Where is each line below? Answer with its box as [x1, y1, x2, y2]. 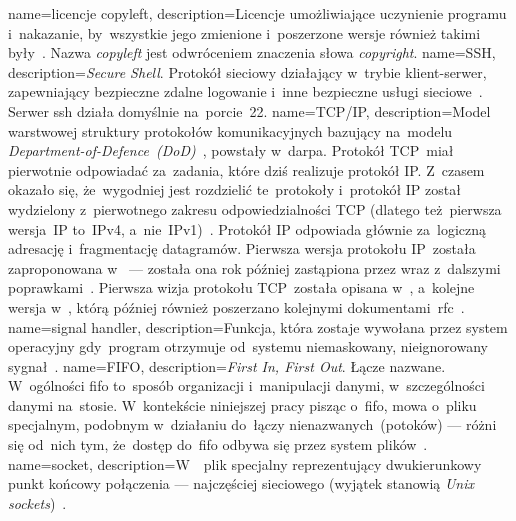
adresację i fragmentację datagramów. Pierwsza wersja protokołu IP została [8, 238, 476, 259]
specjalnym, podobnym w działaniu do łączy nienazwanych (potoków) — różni [8, 414, 497, 435]
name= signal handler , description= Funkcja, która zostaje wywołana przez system [8, 316, 508, 337]
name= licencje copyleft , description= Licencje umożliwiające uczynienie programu [8, 3, 507, 23]
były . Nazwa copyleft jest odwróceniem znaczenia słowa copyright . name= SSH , [8, 42, 496, 63]
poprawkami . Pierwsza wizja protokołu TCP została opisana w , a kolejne [8, 277, 475, 298]
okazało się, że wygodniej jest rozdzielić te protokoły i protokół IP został [8, 179, 461, 200]
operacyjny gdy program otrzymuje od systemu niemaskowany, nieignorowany [8, 336, 488, 357]
